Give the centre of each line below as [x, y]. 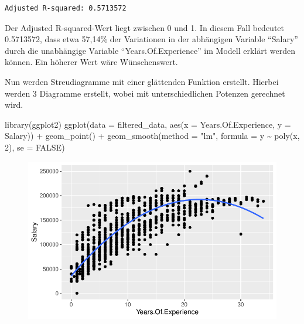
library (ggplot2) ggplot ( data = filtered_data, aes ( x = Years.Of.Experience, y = [148, 124]
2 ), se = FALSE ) [35, 147]
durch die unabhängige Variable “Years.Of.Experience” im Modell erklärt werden [150, 50]
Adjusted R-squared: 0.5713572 [66, 8]
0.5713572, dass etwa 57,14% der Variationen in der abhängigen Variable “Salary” [151, 39]
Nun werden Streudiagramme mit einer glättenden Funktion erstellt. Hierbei [142, 81]
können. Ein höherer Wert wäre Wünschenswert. [91, 62]
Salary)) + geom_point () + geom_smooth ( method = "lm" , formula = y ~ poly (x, [152, 136]
